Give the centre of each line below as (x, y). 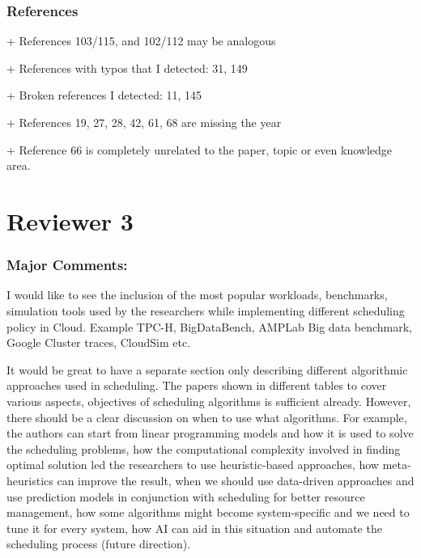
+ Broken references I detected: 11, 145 (104, 95)
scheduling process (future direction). (99, 544)
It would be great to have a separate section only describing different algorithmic (207, 369)
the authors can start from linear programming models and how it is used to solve (210, 433)
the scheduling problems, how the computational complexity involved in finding (204, 448)
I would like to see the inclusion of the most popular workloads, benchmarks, (197, 295)
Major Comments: (67, 265)
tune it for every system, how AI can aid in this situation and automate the (194, 528)
